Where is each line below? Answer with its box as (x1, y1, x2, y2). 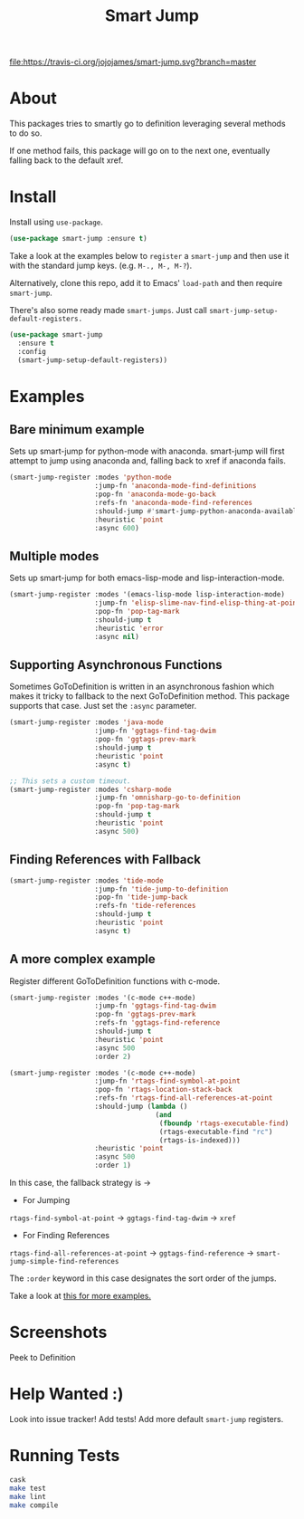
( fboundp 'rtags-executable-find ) (158, 1119, 290, 1128)
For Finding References (22, 1230, 110, 1241)
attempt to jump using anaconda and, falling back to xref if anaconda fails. (9, 455, 287, 466)
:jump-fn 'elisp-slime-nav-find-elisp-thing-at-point (94, 598, 301, 607)
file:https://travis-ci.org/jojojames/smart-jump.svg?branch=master (9, 56, 257, 68)
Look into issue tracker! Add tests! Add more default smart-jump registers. (9, 1413, 284, 1424)
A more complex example (9, 951, 156, 967)
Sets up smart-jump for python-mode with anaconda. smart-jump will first (9, 445, 285, 457)
